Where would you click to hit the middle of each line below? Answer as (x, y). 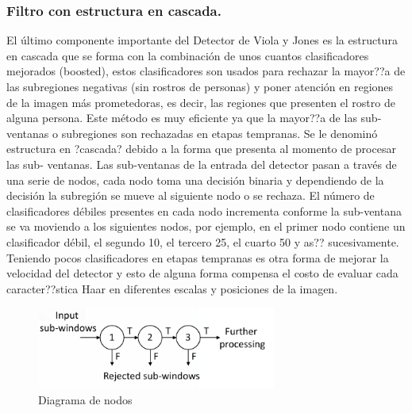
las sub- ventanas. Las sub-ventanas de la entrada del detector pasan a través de (202, 164)
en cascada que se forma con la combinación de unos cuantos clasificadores (188, 55)
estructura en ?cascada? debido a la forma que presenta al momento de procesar (201, 149)
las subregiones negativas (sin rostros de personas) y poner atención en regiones (200, 86)
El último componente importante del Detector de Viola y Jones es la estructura (202, 40)
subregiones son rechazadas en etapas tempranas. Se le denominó (219, 133)
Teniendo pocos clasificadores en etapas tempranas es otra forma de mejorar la (198, 257)
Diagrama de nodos (85, 399)
